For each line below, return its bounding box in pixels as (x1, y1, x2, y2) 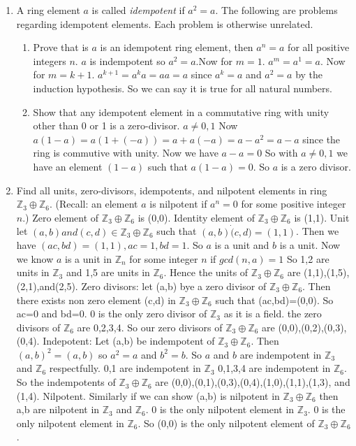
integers (33, 53, 66, 68)
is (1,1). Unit (294, 210, 350, 224)
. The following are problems (215, 3, 338, 17)
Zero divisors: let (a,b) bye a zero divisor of (81, 278, 267, 293)
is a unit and (214, 238, 269, 252)
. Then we (296, 224, 339, 238)
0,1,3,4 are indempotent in (218, 361, 331, 375)
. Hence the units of (163, 265, 249, 280)
